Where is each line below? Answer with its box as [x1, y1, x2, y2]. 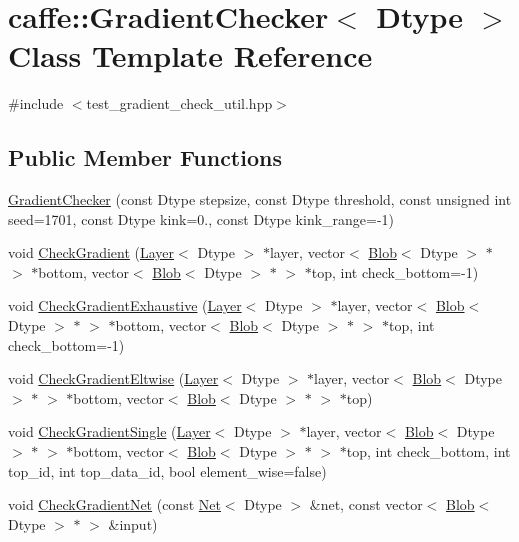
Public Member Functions [8, 142, 282, 173]
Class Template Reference [8, 35, 373, 76]
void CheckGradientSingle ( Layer [8, 421, 211, 442]
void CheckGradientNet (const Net [8, 494, 221, 515]
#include [8, 93, 64, 114]
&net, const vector [309, 494, 423, 515]
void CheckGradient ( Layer [8, 242, 175, 263]
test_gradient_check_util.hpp [86, 93, 273, 114]
